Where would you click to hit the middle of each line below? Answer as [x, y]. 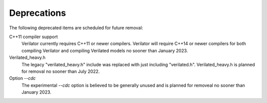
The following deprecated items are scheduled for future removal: [76, 28]
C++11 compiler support [33, 37]
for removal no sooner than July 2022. [61, 71]
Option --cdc [22, 78]
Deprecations [38, 13]
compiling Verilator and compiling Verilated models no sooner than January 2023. [105, 51]
